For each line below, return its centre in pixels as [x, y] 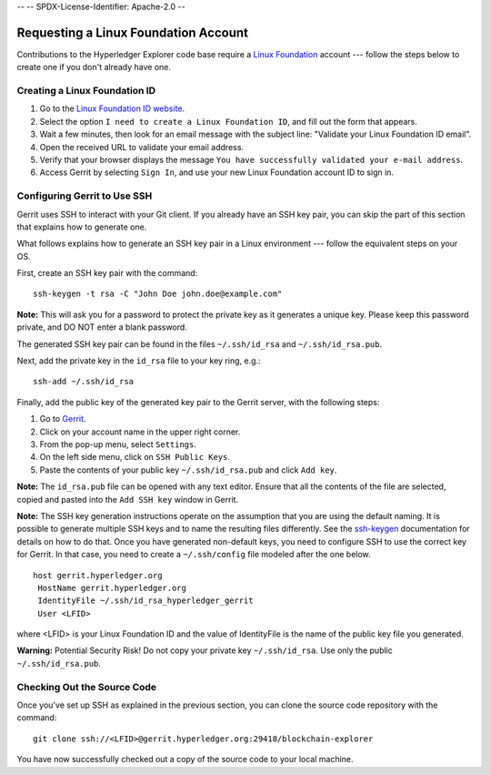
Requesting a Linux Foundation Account [133, 32]
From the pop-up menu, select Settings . [118, 444]
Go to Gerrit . [63, 419]
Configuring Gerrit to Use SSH [85, 196]
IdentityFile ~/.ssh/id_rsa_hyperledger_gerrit [145, 601]
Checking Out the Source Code [87, 687]
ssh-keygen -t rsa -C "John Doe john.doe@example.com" [158, 294]
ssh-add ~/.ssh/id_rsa [84, 382]
